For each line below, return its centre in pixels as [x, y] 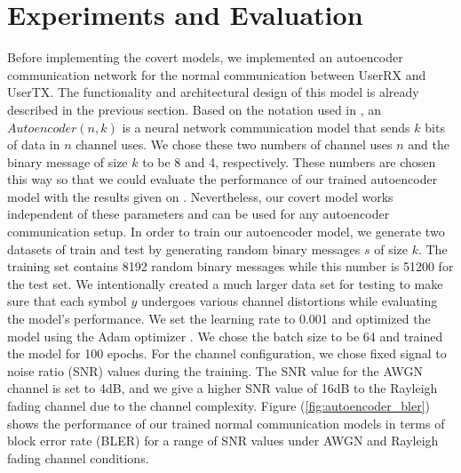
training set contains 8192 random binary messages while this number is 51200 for [230, 266]
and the [429, 144]
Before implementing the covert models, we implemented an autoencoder [205, 57]
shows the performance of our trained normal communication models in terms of [226, 423]
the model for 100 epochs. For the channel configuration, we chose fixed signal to [227, 353]
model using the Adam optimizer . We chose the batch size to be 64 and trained [225, 336]
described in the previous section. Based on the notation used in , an [195, 109]
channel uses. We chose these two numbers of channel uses [234, 144]
